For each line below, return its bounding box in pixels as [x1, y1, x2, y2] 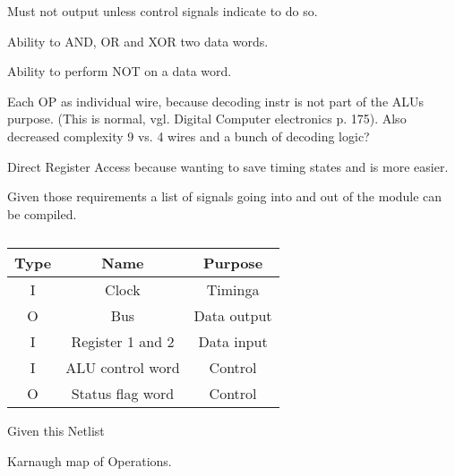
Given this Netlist [7, 421, 105, 440]
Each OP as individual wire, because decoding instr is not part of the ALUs [7, 91, 425, 110]
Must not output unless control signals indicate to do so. [7, 2, 318, 20]
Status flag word [71, 383, 175, 404]
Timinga [206, 279, 260, 301]
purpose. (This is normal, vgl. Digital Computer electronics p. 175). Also [7, 109, 407, 128]
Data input [198, 331, 268, 353]
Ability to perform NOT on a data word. [7, 62, 232, 81]
